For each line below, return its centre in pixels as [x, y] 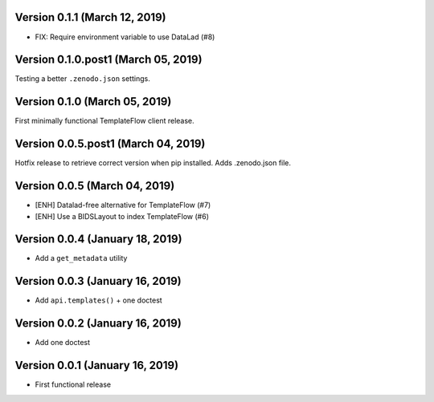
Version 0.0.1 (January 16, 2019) [97, 365]
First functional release [73, 384]
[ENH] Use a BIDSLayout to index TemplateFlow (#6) [122, 216]
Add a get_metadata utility [81, 258]
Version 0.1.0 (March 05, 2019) [93, 102]
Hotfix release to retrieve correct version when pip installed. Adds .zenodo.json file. [153, 163]
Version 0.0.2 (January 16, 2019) [98, 324]
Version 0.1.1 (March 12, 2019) [90, 17]
